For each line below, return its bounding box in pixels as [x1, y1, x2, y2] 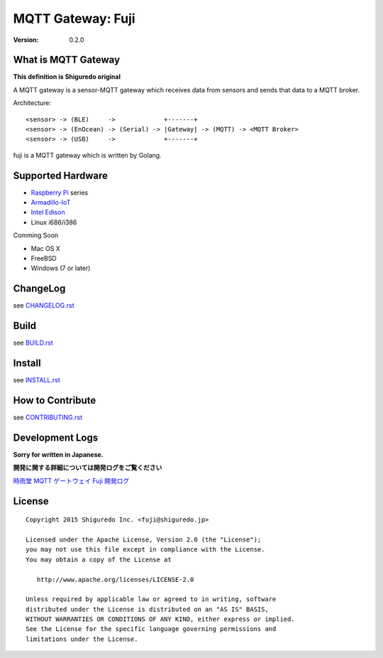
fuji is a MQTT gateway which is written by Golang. [13, 151, 162, 159]
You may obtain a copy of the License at [26, 555, 172, 563]
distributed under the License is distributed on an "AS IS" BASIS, [26, 605, 269, 613]
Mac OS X [30, 244, 60, 252]
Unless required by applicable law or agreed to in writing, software [26, 595, 277, 603]
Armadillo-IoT [30, 198, 71, 207]
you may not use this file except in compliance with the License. [26, 546, 265, 554]
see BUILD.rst [13, 338, 53, 347]
